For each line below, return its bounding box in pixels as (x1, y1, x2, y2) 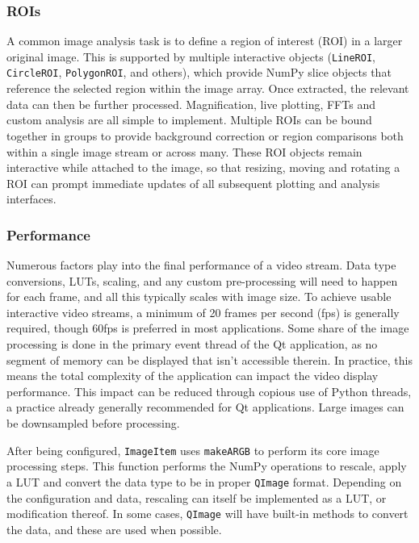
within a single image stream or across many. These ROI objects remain (6, 143, 362, 160)
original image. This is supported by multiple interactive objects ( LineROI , (6, 48, 375, 65)
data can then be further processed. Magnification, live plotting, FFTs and (6, 95, 375, 112)
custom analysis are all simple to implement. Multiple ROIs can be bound (6, 111, 372, 128)
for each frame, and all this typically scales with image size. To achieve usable (6, 288, 392, 305)
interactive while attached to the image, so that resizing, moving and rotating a (6, 159, 400, 176)
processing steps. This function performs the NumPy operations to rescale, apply (6, 457, 407, 474)
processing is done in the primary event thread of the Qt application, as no (6, 336, 378, 353)
